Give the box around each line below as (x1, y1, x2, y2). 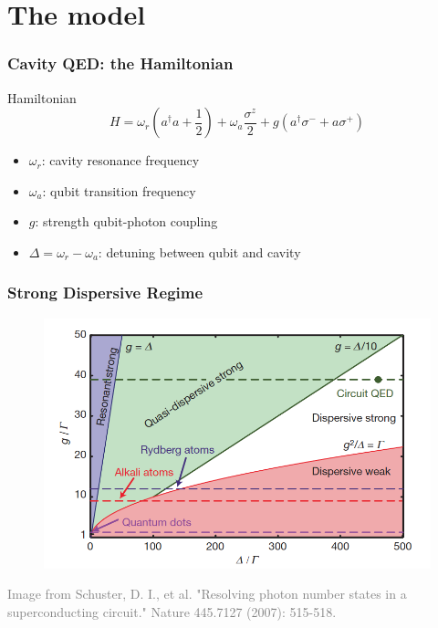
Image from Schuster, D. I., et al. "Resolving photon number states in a (7, 584, 407, 603)
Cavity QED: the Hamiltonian (7, 52, 234, 75)
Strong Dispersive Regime (7, 281, 203, 304)
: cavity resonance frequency (41, 151, 200, 170)
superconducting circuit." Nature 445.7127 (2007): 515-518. (7, 602, 337, 622)
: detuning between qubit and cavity (98, 242, 301, 261)
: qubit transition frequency (42, 181, 196, 200)
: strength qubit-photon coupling (35, 212, 218, 231)
